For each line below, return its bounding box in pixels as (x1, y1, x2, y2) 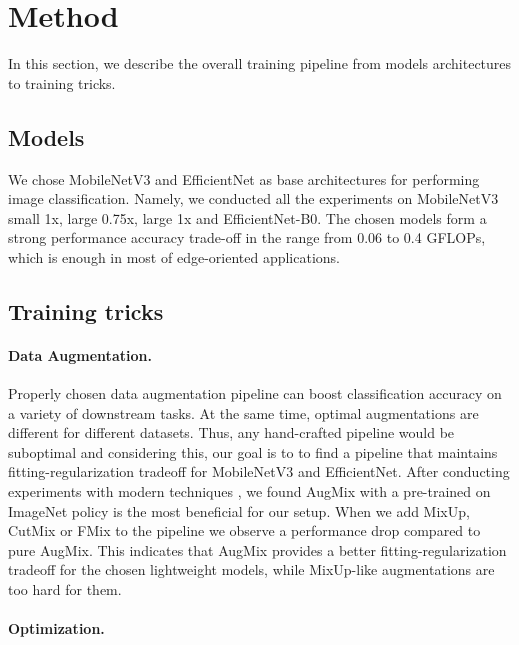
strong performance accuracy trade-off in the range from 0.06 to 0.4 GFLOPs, (8, 227, 486, 248)
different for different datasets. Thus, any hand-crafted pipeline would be (8, 422, 455, 443)
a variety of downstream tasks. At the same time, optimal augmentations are (8, 402, 479, 423)
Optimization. (8, 618, 105, 639)
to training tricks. (8, 72, 116, 93)
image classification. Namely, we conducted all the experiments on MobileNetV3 (8, 188, 499, 209)
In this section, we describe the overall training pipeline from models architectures (8, 53, 512, 74)
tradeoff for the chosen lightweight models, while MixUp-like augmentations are (8, 559, 495, 580)
